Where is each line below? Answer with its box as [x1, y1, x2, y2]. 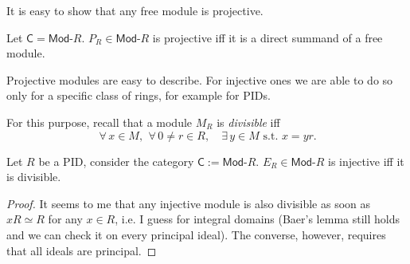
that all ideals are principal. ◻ [6, 242, 157, 258]
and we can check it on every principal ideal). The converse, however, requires [6, 226, 386, 242]
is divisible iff [217, 113, 280, 130]
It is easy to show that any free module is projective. [6, 2, 264, 18]
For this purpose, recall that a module [6, 113, 193, 130]
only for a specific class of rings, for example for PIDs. [6, 87, 271, 104]
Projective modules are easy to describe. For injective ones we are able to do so [6, 71, 393, 88]
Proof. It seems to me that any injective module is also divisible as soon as [6, 195, 371, 211]
